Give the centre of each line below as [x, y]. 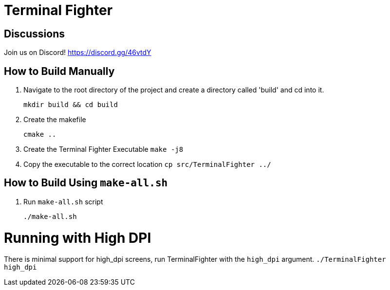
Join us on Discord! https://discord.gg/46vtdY [78, 53]
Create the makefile [55, 120]
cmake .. [40, 135]
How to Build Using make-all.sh [86, 183]
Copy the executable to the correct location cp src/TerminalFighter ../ [147, 164]
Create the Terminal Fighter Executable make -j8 [103, 149]
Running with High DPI [78, 238]
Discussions [34, 34]
